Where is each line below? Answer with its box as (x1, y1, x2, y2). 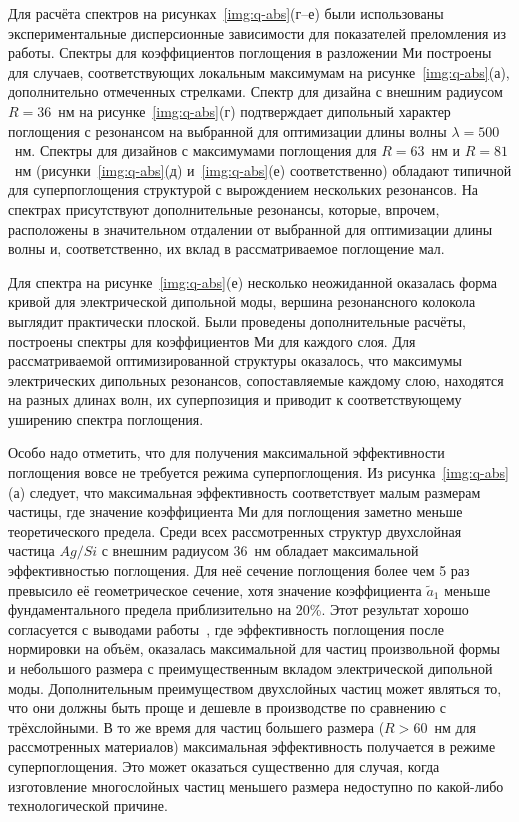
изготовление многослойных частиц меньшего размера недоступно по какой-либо (8, 775, 504, 796)
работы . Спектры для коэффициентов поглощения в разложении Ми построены (8, 42, 492, 63)
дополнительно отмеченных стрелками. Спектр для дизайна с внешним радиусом (8, 81, 503, 102)
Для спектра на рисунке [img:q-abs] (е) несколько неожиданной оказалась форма (8, 271, 498, 292)
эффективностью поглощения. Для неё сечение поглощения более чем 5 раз (8, 560, 470, 581)
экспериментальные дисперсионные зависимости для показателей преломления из (8, 22, 507, 43)
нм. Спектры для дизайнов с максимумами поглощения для (14, 140, 377, 161)
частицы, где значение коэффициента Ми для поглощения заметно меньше (8, 501, 463, 522)
